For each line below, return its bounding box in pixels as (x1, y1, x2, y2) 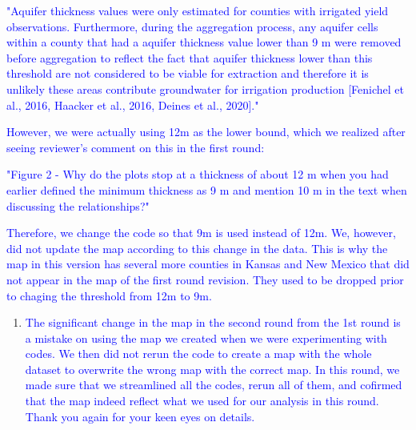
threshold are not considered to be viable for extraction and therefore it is (6, 65, 369, 82)
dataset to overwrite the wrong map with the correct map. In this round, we (25, 360, 400, 377)
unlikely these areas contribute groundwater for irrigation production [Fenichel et (6, 80, 404, 97)
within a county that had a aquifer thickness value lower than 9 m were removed (6, 34, 402, 50)
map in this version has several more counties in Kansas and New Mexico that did (6, 255, 410, 272)
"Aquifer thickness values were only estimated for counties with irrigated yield (6, 2, 389, 18)
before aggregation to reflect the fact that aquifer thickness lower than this (6, 49, 373, 66)
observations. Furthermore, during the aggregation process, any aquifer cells (6, 18, 378, 34)
